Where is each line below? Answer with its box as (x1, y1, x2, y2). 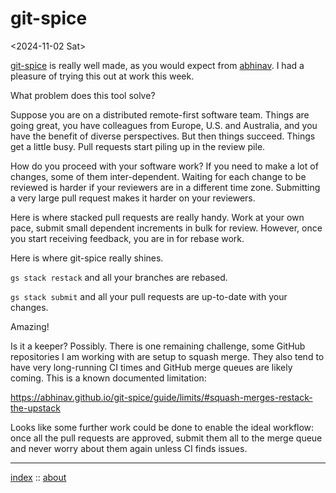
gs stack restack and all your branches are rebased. (10, 271, 228, 283)
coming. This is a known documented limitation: (10, 372, 207, 384)
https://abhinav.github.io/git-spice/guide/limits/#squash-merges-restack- (10, 391, 313, 403)
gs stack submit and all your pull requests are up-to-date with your (10, 290, 288, 302)
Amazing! (10, 320, 50, 332)
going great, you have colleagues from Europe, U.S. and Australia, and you (10, 119, 318, 131)
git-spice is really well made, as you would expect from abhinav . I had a (10, 59, 305, 71)
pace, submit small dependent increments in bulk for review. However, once (10, 222, 323, 234)
